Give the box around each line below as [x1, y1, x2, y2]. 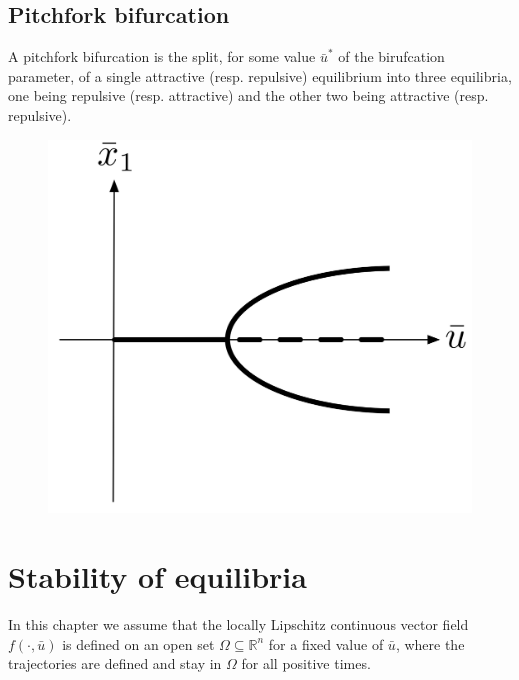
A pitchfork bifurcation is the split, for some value [8, 46, 316, 67]
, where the [395, 633, 465, 654]
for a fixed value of [268, 633, 384, 654]
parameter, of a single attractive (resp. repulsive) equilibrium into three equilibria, [8, 65, 512, 86]
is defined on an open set [62, 633, 215, 654]
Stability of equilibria [8, 556, 307, 597]
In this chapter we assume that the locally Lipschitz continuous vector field [8, 614, 469, 635]
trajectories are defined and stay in [8, 653, 222, 674]
